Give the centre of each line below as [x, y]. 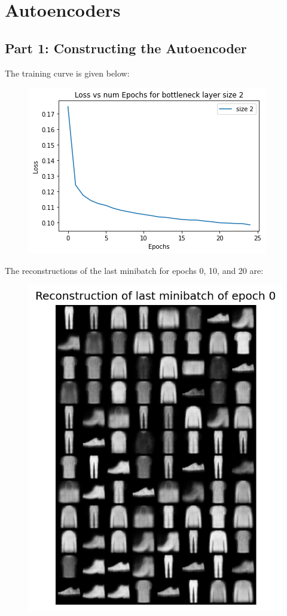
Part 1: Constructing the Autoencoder [126, 48]
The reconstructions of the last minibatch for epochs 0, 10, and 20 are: [134, 270]
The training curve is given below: [67, 73]
